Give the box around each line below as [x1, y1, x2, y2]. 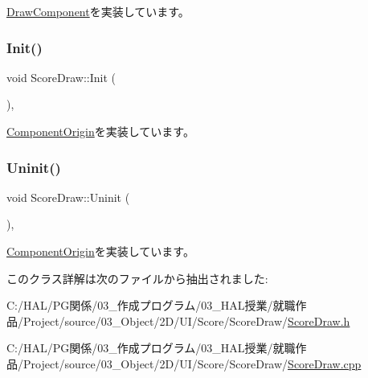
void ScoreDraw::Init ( [6, 68, 117, 85]
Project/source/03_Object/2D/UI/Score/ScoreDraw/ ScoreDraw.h [22, 312, 350, 329]
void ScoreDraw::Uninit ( [6, 188, 130, 205]
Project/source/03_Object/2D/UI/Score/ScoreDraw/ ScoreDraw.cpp [22, 355, 362, 372]
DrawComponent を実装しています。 [6, 3, 190, 19]
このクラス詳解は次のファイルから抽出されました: [6, 269, 268, 286]
